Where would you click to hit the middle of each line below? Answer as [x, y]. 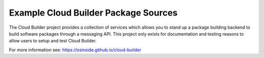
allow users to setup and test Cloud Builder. [53, 41]
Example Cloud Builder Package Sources [93, 13]
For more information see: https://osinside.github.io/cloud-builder [75, 50]
